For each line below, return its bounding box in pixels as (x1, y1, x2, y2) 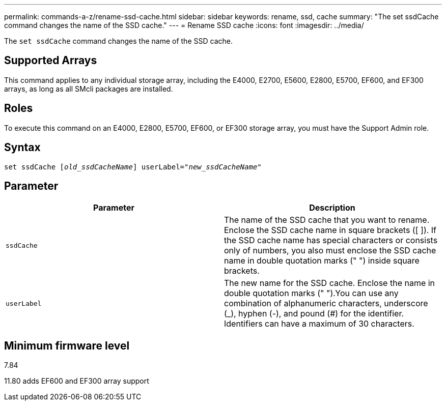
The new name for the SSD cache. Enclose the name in (224, 278, 435, 288)
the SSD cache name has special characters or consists (224, 235, 438, 246)
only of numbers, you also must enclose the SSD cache (224, 245, 436, 256)
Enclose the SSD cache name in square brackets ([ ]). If (224, 225, 437, 236)
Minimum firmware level (4, 339, 130, 352)
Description (309, 202, 355, 213)
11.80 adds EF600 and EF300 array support (4, 377, 149, 386)
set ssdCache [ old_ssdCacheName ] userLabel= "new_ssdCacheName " (4, 162, 262, 171)
